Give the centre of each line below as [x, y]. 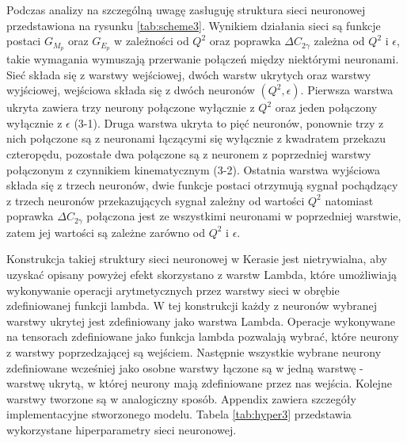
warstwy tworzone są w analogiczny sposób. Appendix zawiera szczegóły [181, 398]
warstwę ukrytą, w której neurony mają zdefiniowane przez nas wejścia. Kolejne [199, 383]
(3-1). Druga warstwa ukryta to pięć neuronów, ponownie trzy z [229, 122]
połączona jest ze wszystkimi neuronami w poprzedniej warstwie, [244, 216]
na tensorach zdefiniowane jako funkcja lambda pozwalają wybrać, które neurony [203, 336]
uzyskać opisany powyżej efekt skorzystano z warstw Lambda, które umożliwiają [202, 275]
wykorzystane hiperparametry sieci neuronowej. [122, 429]
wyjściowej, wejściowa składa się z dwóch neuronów [131, 90]
